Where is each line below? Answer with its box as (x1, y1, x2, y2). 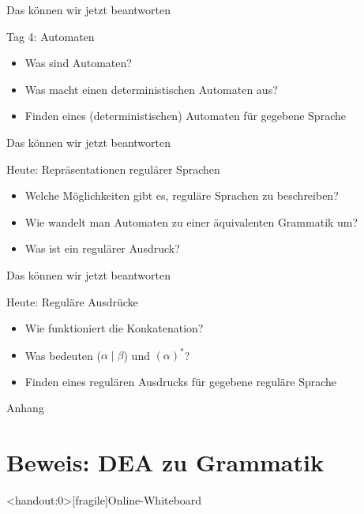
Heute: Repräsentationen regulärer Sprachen (6, 160, 220, 177)
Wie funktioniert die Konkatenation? (24, 320, 204, 336)
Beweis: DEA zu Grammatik (6, 446, 324, 478)
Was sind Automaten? (24, 54, 132, 71)
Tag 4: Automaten (6, 28, 95, 44)
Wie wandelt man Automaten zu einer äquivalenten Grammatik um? (24, 213, 358, 230)
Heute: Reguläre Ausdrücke (6, 293, 138, 310)
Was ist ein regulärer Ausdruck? (24, 240, 180, 257)
